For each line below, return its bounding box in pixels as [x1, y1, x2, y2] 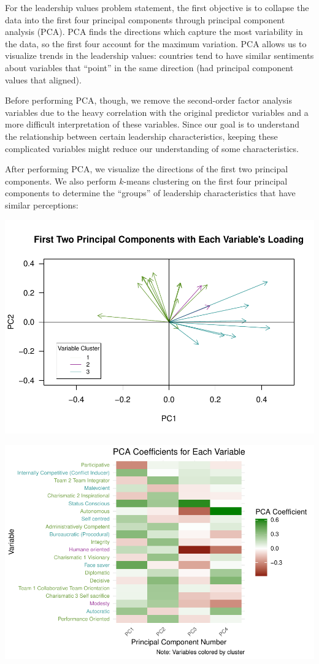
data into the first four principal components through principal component [5, 13, 285, 26]
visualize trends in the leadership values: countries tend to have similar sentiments [5, 49, 314, 62]
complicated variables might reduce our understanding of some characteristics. [5, 142, 299, 155]
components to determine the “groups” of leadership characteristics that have [5, 186, 296, 199]
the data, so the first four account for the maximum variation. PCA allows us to [5, 37, 307, 50]
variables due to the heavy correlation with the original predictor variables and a [5, 105, 309, 118]
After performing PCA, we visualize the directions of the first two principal [5, 162, 288, 175]
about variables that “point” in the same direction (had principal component [5, 61, 294, 74]
